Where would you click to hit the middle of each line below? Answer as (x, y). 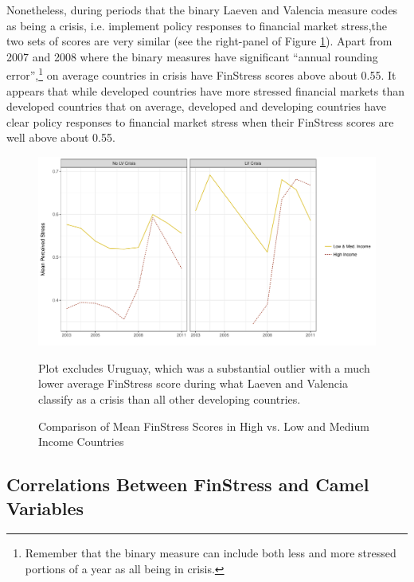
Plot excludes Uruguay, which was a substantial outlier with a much (204, 367)
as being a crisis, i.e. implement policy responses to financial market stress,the (197, 25)
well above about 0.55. (61, 137)
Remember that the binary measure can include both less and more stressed (211, 553)
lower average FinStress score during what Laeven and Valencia (193, 383)
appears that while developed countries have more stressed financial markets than (205, 90)
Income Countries (81, 441)
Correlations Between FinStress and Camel (188, 484)
